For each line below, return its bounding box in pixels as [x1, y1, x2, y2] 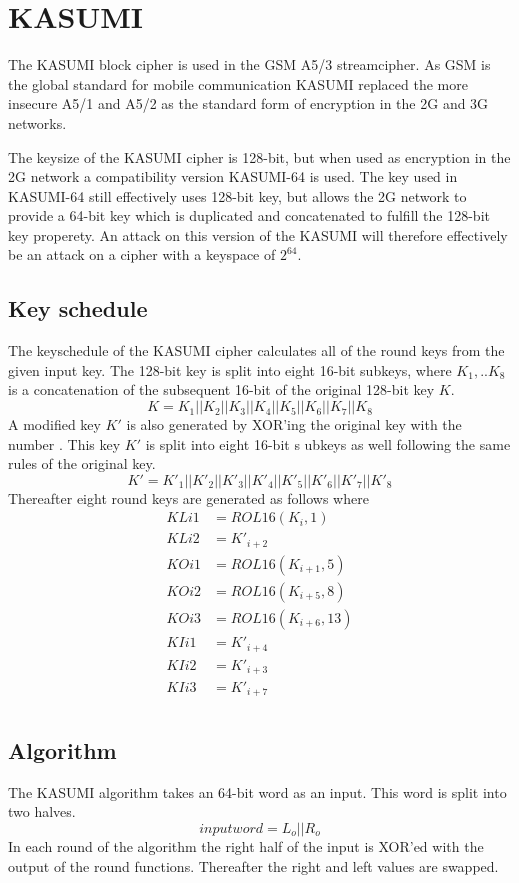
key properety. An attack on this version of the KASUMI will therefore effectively [8, 224, 508, 245]
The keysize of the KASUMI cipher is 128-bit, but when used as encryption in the [8, 146, 511, 167]
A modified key [8, 414, 101, 435]
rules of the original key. [8, 453, 156, 474]
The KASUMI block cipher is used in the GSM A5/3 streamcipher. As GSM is [8, 54, 491, 75]
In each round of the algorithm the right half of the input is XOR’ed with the [8, 835, 484, 856]
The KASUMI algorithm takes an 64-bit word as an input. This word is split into [8, 781, 507, 802]
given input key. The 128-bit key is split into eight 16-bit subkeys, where [8, 359, 452, 380]
